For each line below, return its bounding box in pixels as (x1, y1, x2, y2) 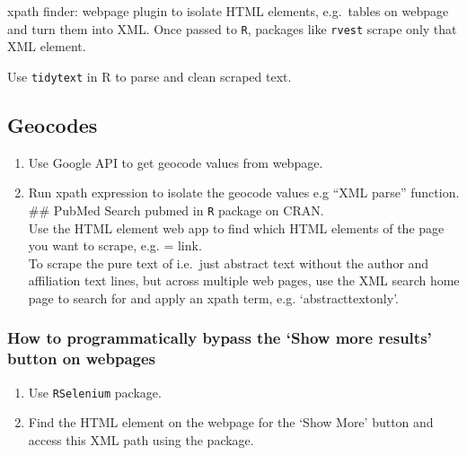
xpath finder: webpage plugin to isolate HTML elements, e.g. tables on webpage (7, 2, 449, 20)
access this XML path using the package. (28, 430, 254, 449)
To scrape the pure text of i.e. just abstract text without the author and (28, 253, 429, 272)
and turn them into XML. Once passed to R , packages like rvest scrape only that (7, 19, 457, 38)
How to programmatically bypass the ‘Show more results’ (7, 327, 432, 349)
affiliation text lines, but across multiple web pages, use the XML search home (28, 271, 460, 290)
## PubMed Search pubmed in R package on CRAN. (28, 200, 324, 219)
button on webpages (7, 347, 155, 370)
